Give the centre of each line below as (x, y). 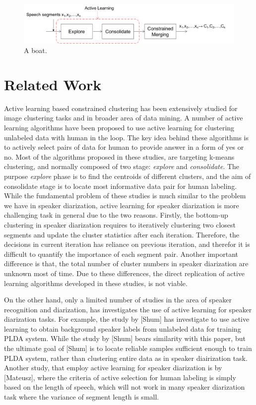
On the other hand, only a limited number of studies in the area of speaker (118, 300)
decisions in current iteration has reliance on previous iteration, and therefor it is (127, 244)
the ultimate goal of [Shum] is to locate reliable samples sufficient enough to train (128, 348)
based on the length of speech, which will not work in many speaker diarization (125, 387)
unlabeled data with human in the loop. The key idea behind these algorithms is (127, 137)
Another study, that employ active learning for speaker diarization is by (113, 368)
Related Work (53, 84)
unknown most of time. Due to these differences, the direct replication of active (125, 273)
